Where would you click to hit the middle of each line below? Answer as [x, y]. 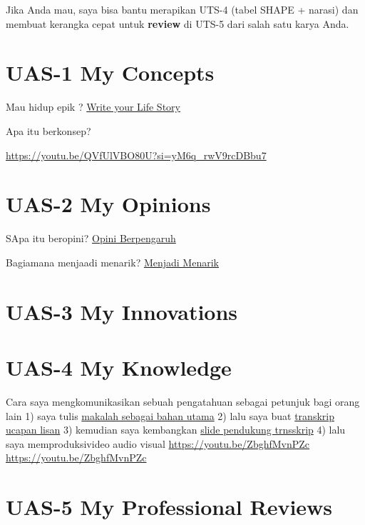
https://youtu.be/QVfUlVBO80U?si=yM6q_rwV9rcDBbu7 [136, 155]
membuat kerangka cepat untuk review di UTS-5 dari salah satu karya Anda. [178, 23]
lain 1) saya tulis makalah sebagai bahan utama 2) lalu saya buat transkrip [170, 415]
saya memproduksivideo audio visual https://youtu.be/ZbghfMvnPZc [158, 443]
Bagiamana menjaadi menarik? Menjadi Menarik [112, 262]
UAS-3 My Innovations [122, 311]
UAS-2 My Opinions [108, 204]
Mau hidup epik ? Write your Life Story [93, 107]
